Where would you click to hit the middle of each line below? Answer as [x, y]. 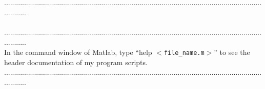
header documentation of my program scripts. [76, 62]
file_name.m [184, 53]
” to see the [232, 52]
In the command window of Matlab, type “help [78, 52]
